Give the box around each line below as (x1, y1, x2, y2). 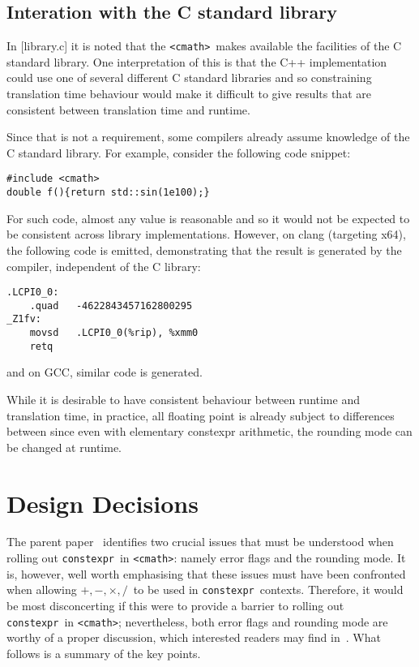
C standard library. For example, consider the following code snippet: (6, 144, 351, 161)
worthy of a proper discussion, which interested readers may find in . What (6, 629, 381, 646)
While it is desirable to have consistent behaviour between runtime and (6, 390, 360, 407)
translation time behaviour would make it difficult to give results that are (6, 85, 371, 102)
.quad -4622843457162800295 (29, 299, 193, 312)
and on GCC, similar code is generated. (6, 364, 203, 381)
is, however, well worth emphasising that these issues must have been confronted (6, 565, 406, 582)
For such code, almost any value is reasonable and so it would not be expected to (6, 209, 410, 226)
